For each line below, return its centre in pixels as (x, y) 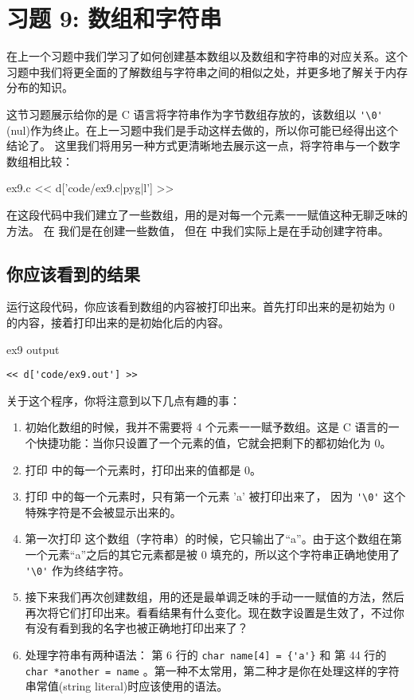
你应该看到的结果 (73, 273)
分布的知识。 (40, 87)
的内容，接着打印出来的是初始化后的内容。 (118, 322)
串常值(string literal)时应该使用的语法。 (127, 686)
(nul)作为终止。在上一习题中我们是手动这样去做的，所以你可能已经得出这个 (202, 130)
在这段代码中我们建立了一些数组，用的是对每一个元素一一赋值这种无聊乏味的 (207, 214)
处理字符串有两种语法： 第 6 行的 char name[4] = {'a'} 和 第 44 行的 (206, 655)
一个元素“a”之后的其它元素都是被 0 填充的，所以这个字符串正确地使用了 (213, 554)
